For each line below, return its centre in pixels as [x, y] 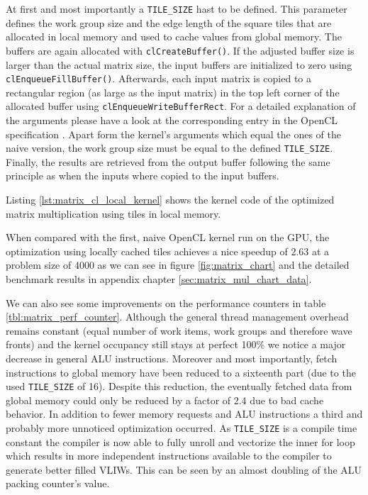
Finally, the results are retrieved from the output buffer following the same [168, 161]
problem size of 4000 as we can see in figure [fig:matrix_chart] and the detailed [178, 265]
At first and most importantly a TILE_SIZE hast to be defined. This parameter [177, 9]
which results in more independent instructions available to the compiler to [169, 456]
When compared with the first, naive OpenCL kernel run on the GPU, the [168, 237]
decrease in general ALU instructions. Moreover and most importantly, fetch [172, 358]
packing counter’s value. [58, 483]
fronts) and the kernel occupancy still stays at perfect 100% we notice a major [176, 344]
